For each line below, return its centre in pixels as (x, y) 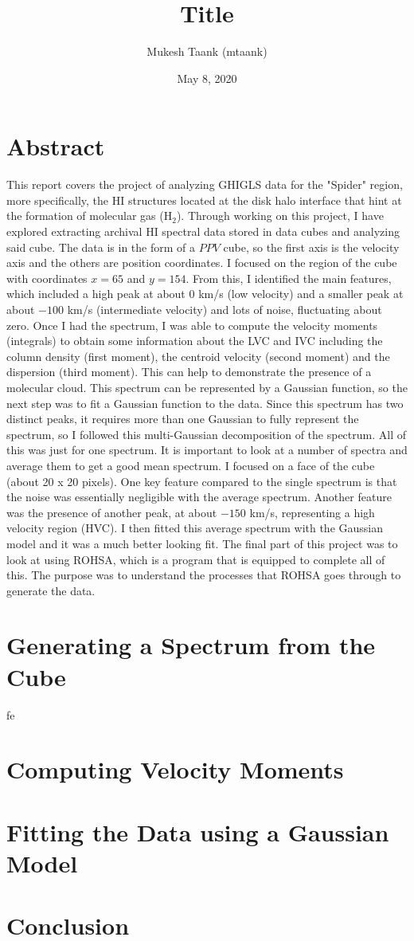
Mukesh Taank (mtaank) (207, 51)
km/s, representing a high (312, 512)
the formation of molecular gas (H (90, 216)
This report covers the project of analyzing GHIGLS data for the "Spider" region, (205, 184)
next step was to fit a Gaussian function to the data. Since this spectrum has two (205, 403)
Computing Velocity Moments (175, 769)
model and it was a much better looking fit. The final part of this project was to (202, 543)
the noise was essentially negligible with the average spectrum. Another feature (199, 497)
